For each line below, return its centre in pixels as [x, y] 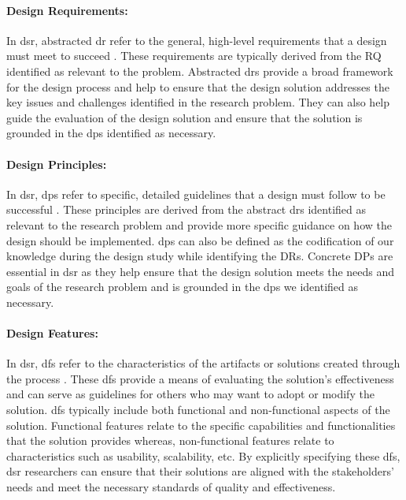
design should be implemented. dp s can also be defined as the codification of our [200, 240]
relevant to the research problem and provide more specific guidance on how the [199, 224]
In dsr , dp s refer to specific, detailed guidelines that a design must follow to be [196, 194]
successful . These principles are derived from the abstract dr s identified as [186, 209]
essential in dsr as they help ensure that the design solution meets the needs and [201, 271]
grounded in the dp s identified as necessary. [111, 133]
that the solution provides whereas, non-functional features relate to [170, 440]
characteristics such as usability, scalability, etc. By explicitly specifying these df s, [203, 455]
